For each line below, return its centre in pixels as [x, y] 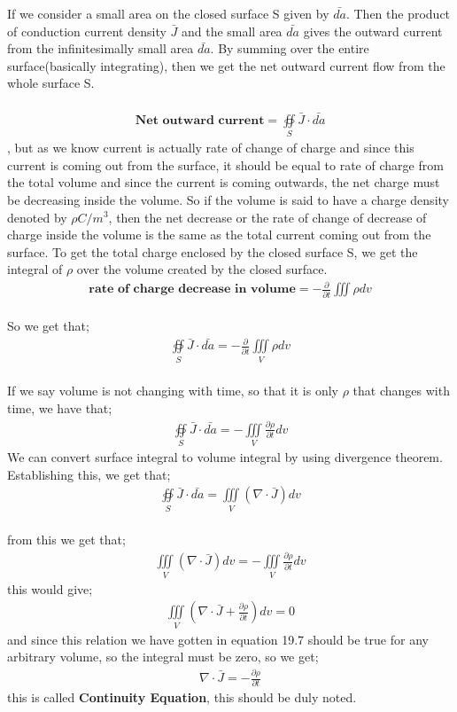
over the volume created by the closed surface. [202, 269]
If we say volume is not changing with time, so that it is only [173, 391]
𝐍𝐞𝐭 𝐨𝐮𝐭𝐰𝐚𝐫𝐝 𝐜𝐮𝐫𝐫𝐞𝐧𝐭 [200, 120]
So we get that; [48, 326]
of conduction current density [87, 31]
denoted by [37, 217]
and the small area [232, 31]
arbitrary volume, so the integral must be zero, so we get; [163, 657]
